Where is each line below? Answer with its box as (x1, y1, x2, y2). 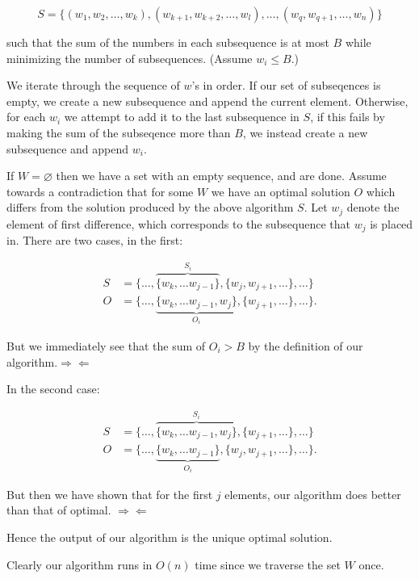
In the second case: (6, 380, 100, 397)
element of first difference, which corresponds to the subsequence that (6, 215, 350, 232)
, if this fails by (310, 108, 385, 125)
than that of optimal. (6, 501, 111, 518)
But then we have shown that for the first (6, 485, 213, 502)
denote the (346, 199, 400, 216)
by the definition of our (248, 337, 363, 354)
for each (6, 108, 46, 125)
